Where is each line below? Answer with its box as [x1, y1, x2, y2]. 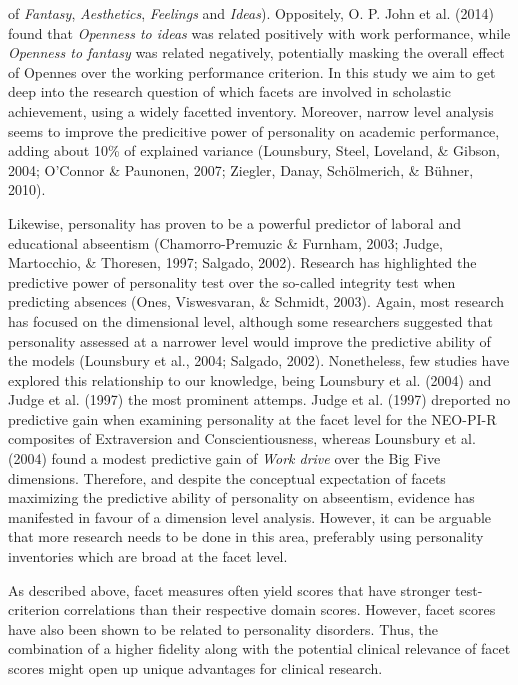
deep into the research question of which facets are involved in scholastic [8, 81, 452, 102]
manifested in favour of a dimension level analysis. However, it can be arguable [8, 506, 492, 527]
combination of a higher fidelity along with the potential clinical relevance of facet [8, 638, 511, 659]
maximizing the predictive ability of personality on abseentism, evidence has [8, 487, 475, 508]
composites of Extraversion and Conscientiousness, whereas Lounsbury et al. [8, 428, 476, 449]
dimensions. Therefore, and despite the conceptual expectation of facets [8, 467, 446, 488]
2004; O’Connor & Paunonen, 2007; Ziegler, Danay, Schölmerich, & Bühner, [8, 159, 474, 180]
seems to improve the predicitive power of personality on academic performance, [8, 120, 500, 141]
